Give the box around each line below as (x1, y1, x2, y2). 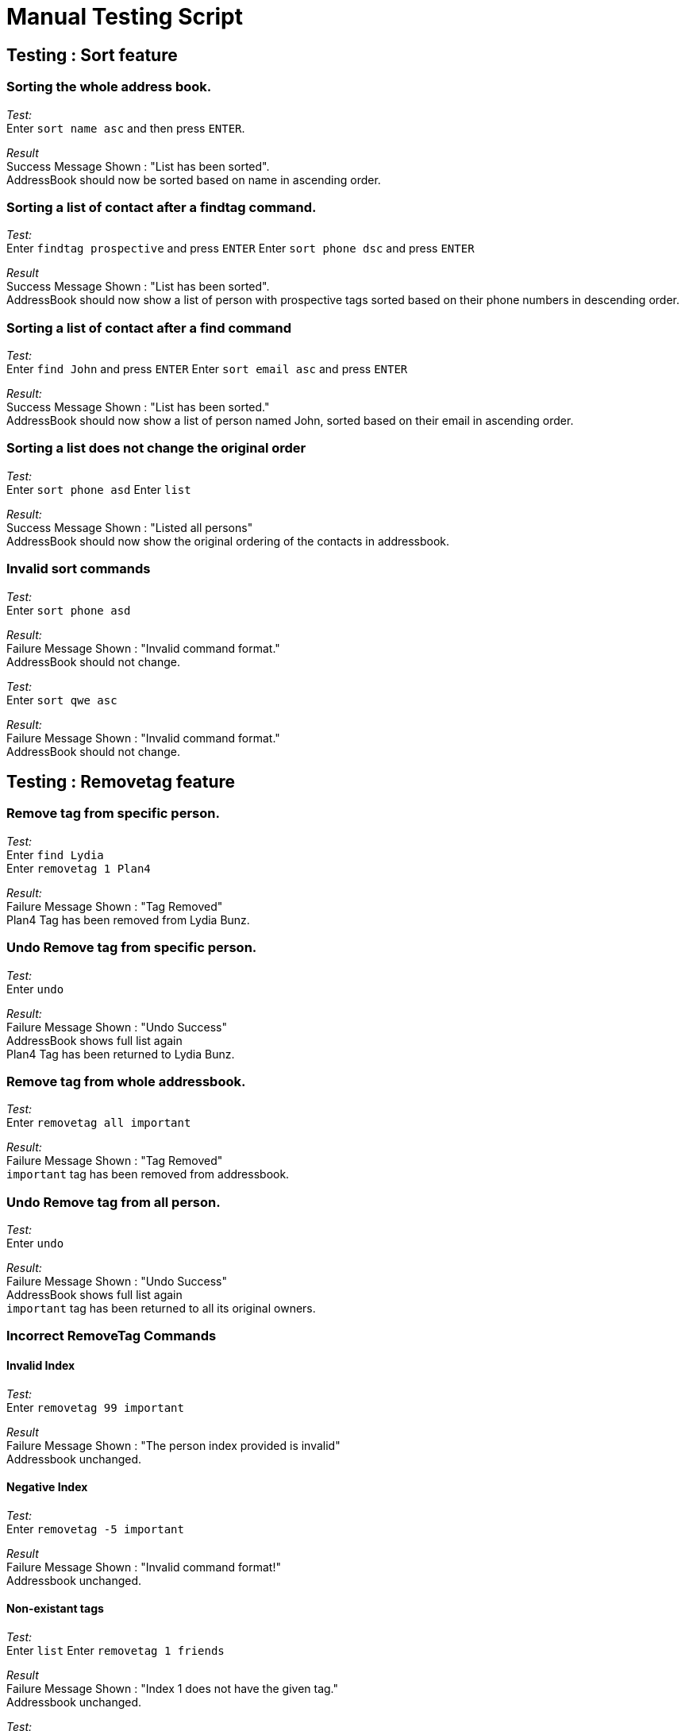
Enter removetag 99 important (6, 1400, 184, 1414)
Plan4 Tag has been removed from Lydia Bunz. (6, 912, 250, 927)
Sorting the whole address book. (6, 79, 212, 95)
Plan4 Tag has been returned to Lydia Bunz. (6, 1047, 235, 1061)
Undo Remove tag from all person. (6, 1193, 221, 1210)
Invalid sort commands (6, 561, 151, 577)
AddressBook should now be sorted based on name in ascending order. (6, 172, 381, 187)
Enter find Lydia (6, 847, 104, 862)
